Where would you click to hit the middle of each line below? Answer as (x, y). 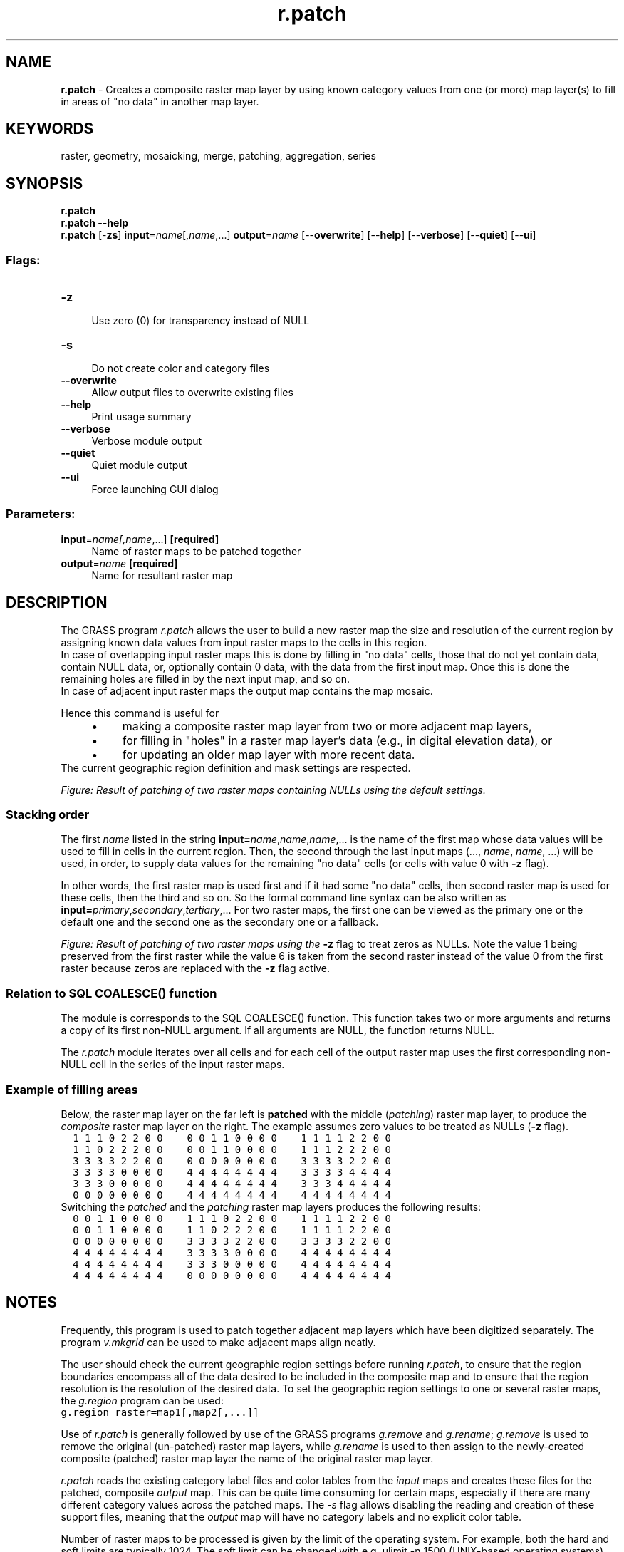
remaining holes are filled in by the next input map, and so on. (206, 678)
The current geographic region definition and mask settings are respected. (236, 767)
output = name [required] (119, 563)
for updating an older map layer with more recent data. (269, 754)
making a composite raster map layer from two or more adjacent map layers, (327, 726)
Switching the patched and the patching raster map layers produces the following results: (271, 1206)
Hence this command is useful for (140, 713)
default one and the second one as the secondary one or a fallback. (220, 922)
